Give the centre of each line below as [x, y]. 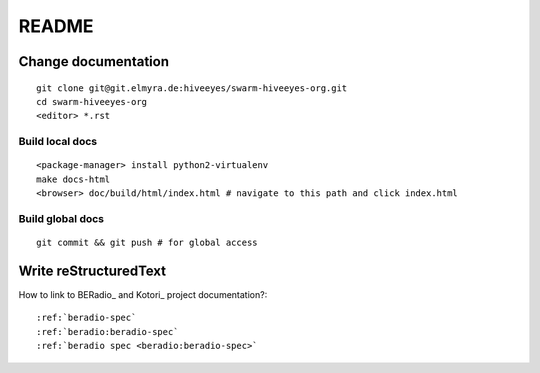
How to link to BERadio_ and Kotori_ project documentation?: [143, 294]
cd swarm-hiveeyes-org [92, 101]
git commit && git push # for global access [147, 243]
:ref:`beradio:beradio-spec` [107, 331]
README [56, 26]
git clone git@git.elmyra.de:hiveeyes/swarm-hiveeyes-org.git [192, 88]
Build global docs [61, 218]
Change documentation [94, 61]
